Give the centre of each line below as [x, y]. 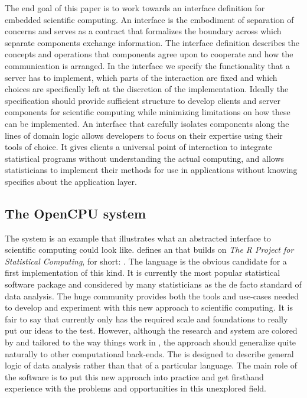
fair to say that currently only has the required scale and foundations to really [146, 319]
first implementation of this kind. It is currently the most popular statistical [143, 273]
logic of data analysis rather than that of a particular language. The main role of [151, 365]
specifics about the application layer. [71, 181]
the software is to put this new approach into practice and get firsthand [134, 376]
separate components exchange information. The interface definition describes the [152, 42]
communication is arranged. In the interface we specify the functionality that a [147, 65]
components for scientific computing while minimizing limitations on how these [148, 112]
